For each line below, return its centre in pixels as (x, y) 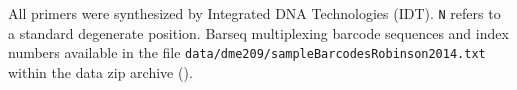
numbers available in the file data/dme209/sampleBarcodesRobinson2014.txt (247, 52)
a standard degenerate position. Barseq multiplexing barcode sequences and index (258, 32)
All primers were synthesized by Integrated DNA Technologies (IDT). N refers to (254, 13)
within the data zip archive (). (100, 71)
